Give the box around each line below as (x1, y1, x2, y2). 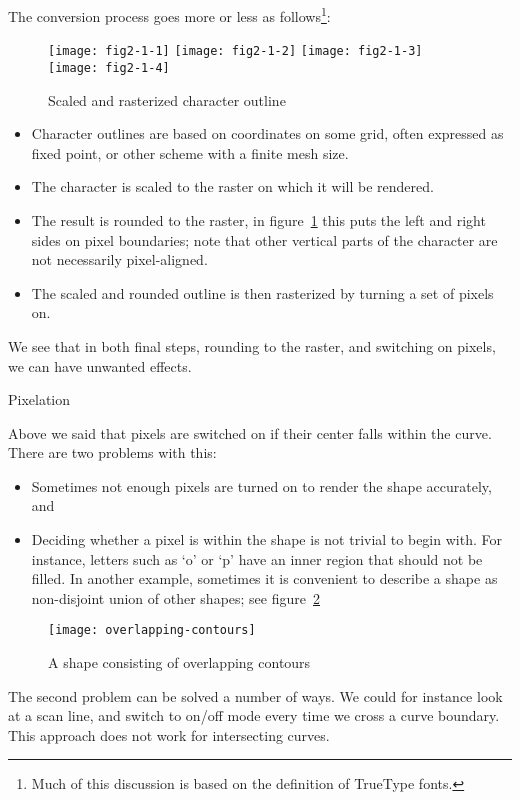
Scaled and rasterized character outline (48, 89, 286, 110)
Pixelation (8, 389, 71, 410)
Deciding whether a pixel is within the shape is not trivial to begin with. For (31, 529, 502, 550)
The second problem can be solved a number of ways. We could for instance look (8, 685, 503, 706)
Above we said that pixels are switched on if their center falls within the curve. (8, 422, 492, 443)
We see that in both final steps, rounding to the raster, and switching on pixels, (8, 335, 496, 356)
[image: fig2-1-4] (48, 60, 170, 75)
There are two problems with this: (8, 442, 217, 463)
